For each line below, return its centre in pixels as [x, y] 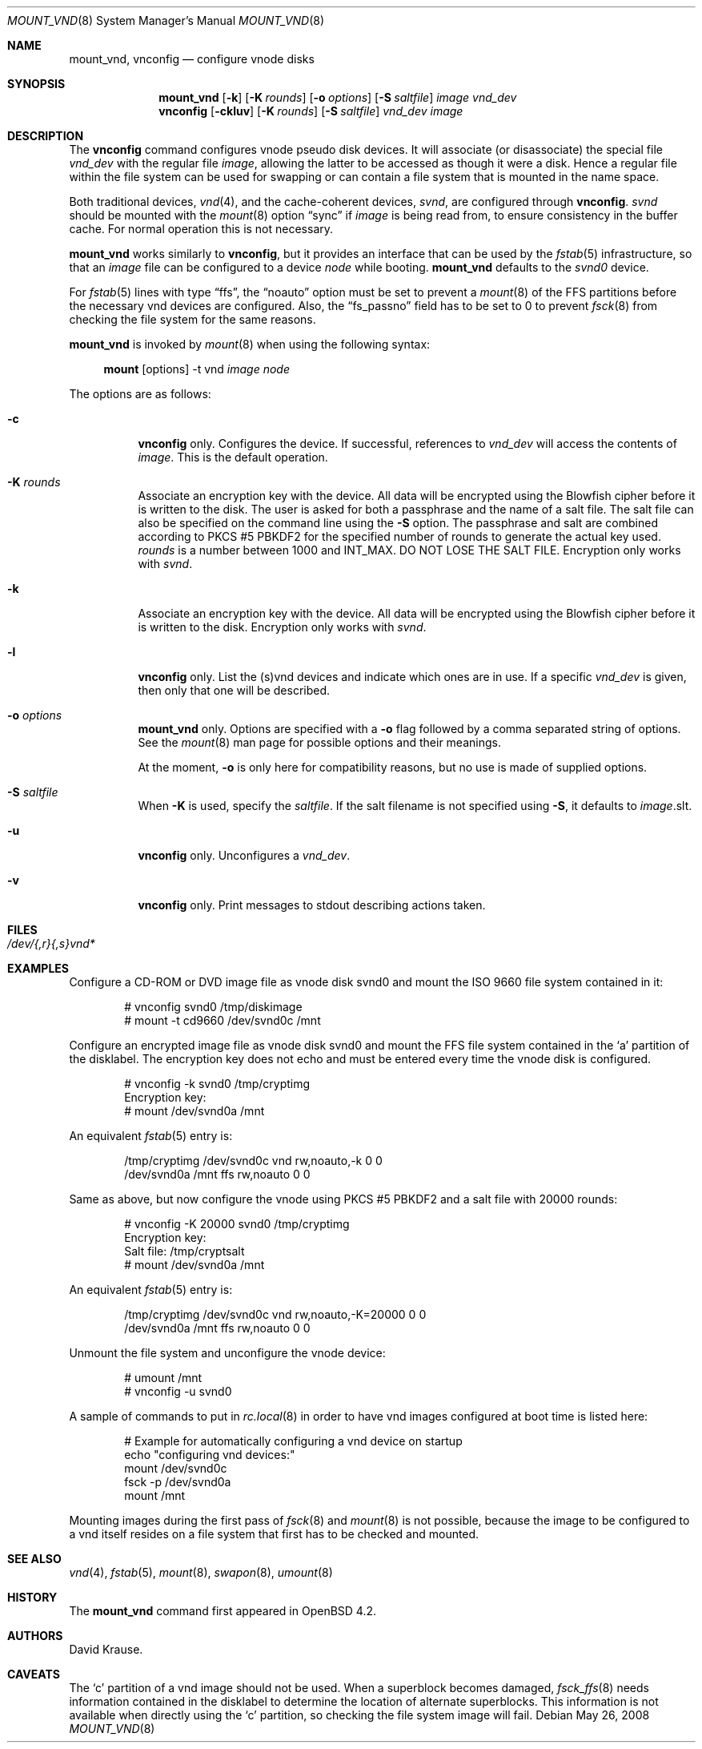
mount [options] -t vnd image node [197, 369]
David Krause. [106, 1649]
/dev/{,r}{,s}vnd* [51, 943]
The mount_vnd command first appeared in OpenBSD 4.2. [223, 1611]
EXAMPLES [38, 968]
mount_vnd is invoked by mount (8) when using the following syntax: [250, 344]
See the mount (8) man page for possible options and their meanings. [319, 742]
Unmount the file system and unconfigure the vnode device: [227, 1353]
